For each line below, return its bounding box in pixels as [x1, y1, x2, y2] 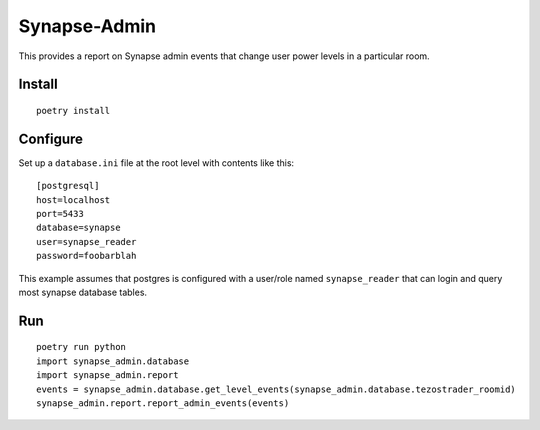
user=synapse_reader [36, 236, 137, 247]
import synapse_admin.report [36, 370, 179, 381]
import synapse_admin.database [36, 355, 190, 367]
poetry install [36, 105, 111, 116]
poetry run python [36, 341, 127, 353]
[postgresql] [36, 180, 100, 192]
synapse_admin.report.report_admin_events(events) [36, 397, 290, 409]
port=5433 [36, 208, 84, 220]
